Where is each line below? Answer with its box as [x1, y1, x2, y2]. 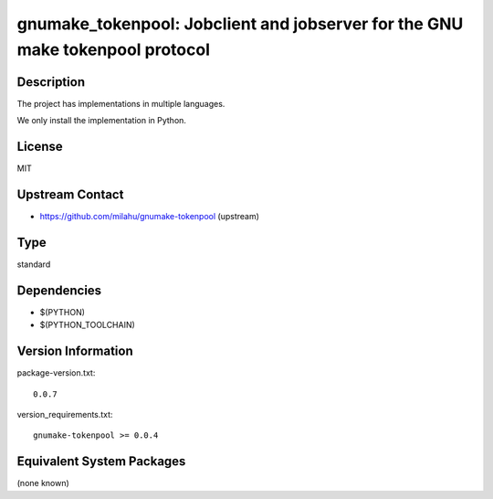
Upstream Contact [16, 186, 124, 202]
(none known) [16, 478, 70, 489]
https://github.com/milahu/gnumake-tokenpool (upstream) [39, 211, 260, 222]
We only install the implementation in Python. [16, 115, 187, 126]
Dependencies [16, 282, 102, 298]
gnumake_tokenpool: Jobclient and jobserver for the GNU [16, 14, 464, 34]
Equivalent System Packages [16, 453, 186, 470]
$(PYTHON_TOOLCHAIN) [39, 320, 136, 331]
